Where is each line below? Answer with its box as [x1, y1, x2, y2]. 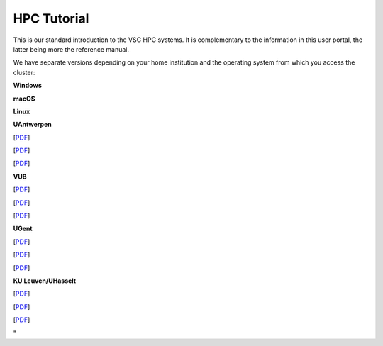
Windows [13, 82, 42, 90]
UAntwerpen [13, 121, 52, 129]
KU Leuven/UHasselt [13, 277, 77, 285]
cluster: [13, 68, 35, 77]
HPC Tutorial [13, 11, 89, 26]
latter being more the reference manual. [13, 45, 129, 53]
